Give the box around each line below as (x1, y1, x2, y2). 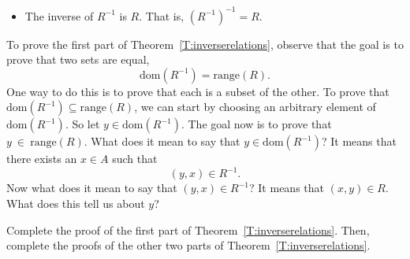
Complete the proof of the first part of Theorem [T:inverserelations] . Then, (6, 221, 370, 238)
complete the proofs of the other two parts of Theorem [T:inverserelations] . (6, 237, 371, 253)
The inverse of (24, 7, 94, 24)
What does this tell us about (6, 194, 145, 211)
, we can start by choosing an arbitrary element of (134, 98, 376, 115)
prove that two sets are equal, (6, 51, 150, 68)
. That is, (139, 7, 184, 24)
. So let (65, 116, 100, 132)
